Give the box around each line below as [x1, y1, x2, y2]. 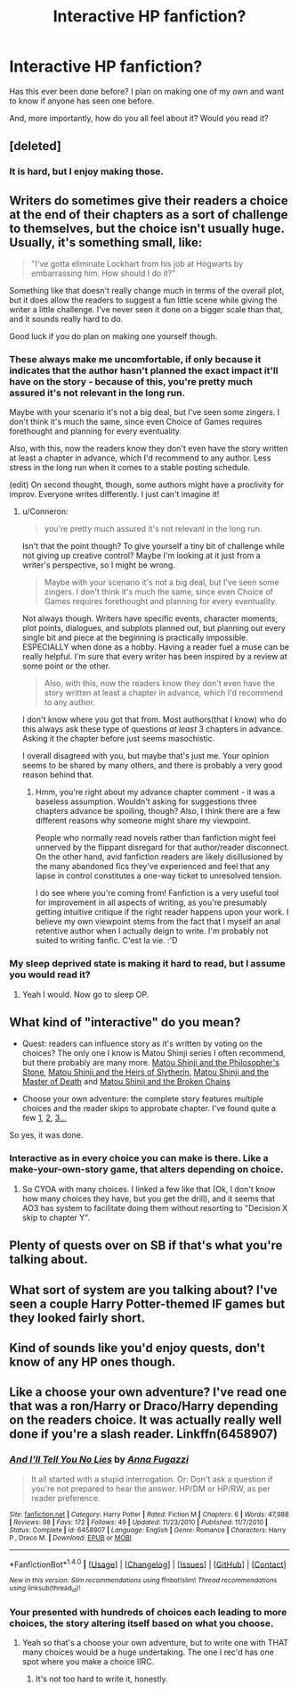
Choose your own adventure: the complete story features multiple [21, 1093, 264, 1104]
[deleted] [9, 138, 62, 154]
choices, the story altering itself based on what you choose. [9, 1617, 274, 1630]
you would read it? [9, 968, 91, 981]
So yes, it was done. [9, 1130, 84, 1141]
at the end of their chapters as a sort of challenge [9, 207, 288, 222]
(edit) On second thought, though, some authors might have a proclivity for [9, 479, 285, 490]
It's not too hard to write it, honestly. [35, 1673, 169, 1684]
